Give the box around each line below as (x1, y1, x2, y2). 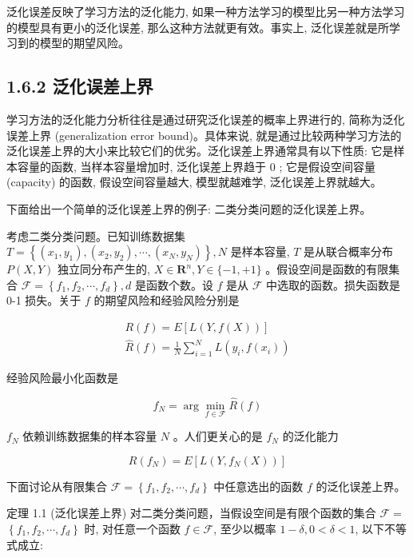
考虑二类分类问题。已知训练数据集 (6, 227, 185, 244)
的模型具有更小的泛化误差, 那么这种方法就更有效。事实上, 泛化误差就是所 (6, 18, 390, 35)
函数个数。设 (145, 276, 213, 293)
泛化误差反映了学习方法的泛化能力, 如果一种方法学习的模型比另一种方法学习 (6, 3, 405, 19)
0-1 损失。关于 (6, 292, 81, 309)
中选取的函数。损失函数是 (266, 276, 401, 293)
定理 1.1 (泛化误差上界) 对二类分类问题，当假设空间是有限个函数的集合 (6, 504, 376, 521)
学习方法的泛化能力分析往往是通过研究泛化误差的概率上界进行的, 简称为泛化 (6, 110, 405, 127)
